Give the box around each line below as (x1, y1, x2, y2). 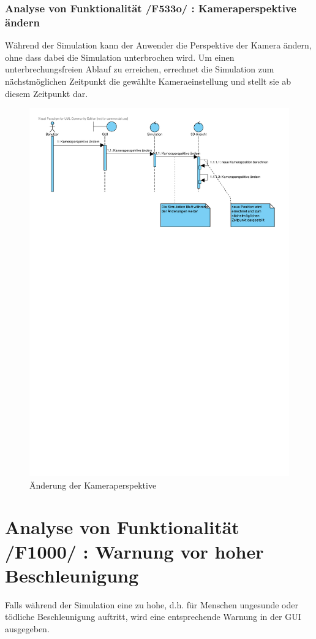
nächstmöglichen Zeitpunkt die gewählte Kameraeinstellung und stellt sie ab (5, 74, 292, 87)
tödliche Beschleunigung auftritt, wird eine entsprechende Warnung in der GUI (5, 610, 301, 623)
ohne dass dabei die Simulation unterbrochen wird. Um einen (5, 50, 235, 63)
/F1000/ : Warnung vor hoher (5, 538, 264, 563)
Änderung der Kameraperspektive (29, 478, 157, 491)
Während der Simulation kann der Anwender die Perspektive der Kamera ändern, (5, 39, 312, 52)
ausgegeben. (5, 622, 50, 635)
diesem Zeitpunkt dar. (5, 87, 88, 99)
